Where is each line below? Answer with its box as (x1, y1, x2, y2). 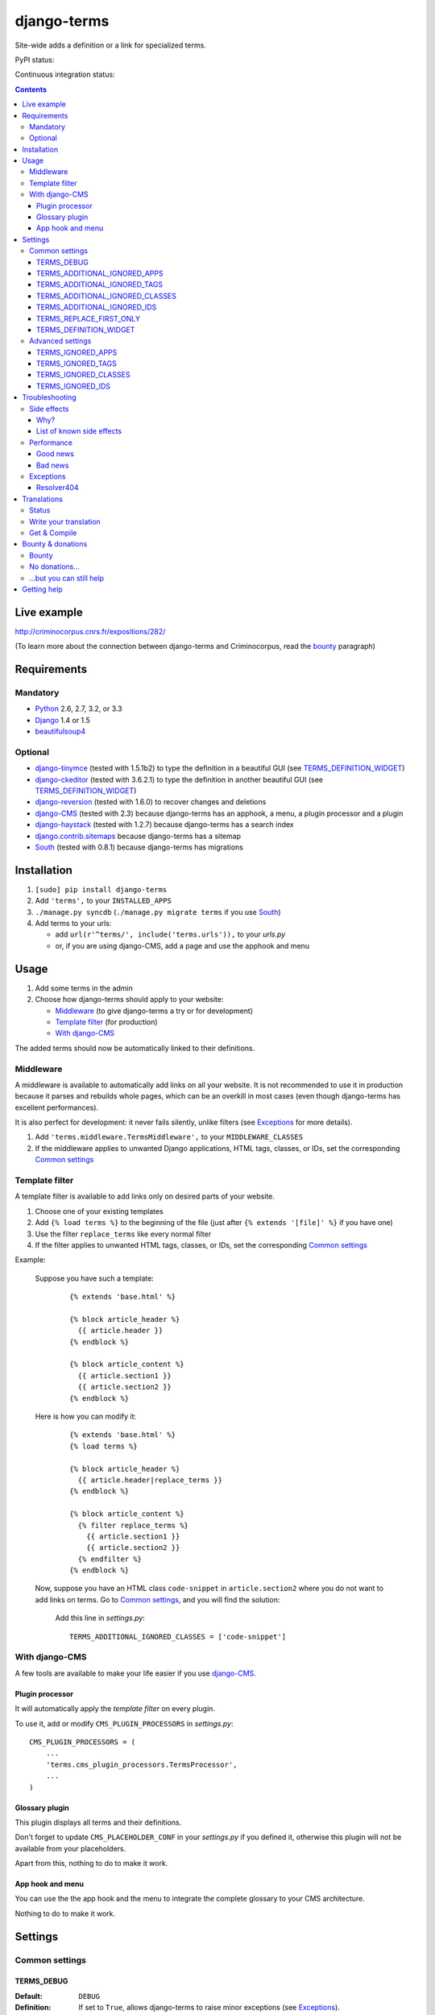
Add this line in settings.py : (55, 1613, 145, 1623)
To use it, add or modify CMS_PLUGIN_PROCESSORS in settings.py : (14, 1718, 234, 1728)
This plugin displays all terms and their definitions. (14, 1818, 182, 1827)
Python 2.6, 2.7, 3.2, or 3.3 (35, 704, 122, 713)
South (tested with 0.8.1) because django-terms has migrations (35, 842, 243, 852)
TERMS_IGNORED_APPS (36, 347, 118, 357)
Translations (22, 494, 64, 504)
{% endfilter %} (77, 1554, 143, 1564)
